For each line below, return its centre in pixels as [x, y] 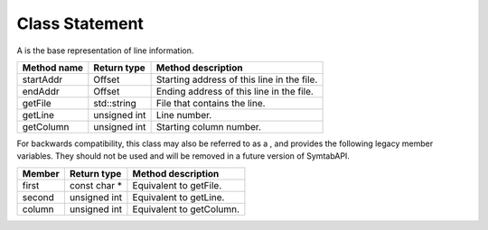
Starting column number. [209, 126]
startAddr [42, 79]
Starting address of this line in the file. [237, 79]
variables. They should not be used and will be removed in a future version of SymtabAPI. [183, 156]
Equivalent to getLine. [178, 197]
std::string [115, 103]
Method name [53, 68]
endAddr [41, 91]
